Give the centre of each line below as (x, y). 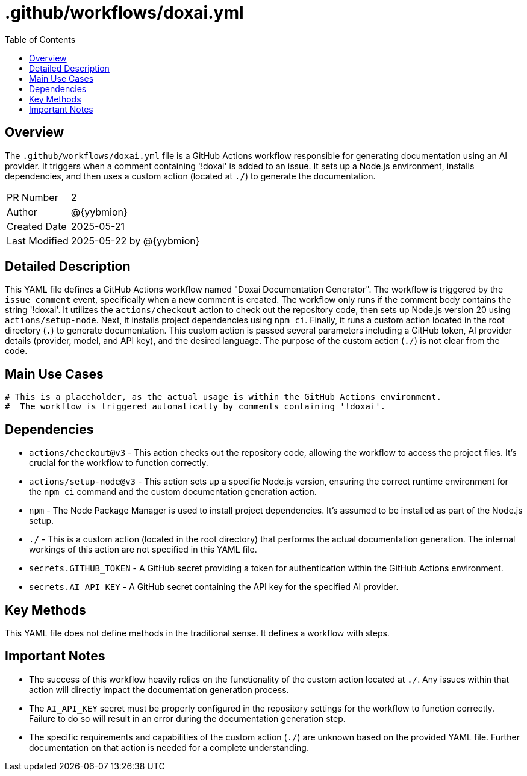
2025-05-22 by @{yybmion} (135, 241)
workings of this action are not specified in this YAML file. (143, 550)
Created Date (37, 226)
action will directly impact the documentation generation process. (159, 689)
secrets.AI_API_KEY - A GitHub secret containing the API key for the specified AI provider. (214, 587)
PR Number (33, 197)
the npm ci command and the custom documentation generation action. (173, 492)
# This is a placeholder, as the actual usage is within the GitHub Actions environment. (223, 397)
